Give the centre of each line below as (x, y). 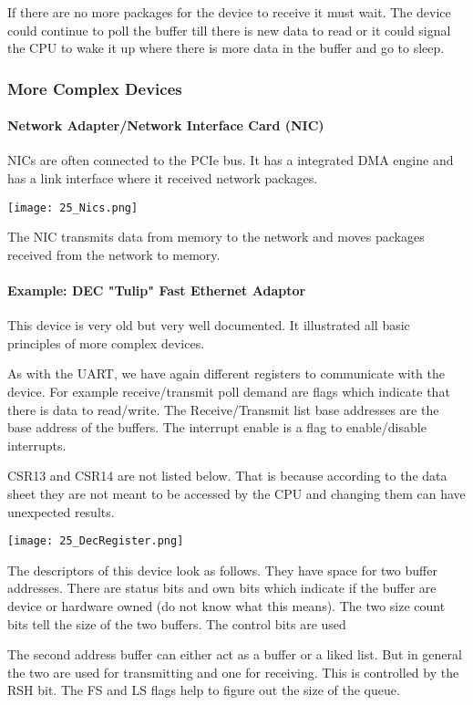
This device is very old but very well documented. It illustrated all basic (209, 325)
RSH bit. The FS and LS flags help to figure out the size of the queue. (204, 690)
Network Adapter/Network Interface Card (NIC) (166, 125)
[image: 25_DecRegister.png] (96, 541)
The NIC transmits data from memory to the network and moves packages (216, 237)
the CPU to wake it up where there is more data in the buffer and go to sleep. (226, 48)
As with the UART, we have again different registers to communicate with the (226, 373)
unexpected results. (61, 511)
